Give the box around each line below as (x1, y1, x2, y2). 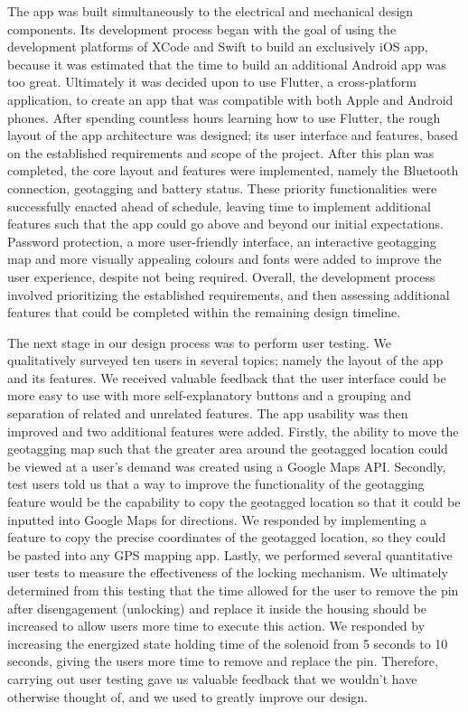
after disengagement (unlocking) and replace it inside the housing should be (7, 598, 426, 617)
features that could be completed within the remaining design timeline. (7, 303, 401, 322)
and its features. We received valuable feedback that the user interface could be (7, 368, 446, 387)
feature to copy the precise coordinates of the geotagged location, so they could (7, 528, 446, 547)
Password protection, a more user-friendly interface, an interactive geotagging (7, 231, 436, 250)
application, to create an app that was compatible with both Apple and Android (7, 89, 454, 108)
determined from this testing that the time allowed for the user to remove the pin (7, 581, 459, 599)
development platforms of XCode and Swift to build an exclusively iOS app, (7, 37, 428, 56)
